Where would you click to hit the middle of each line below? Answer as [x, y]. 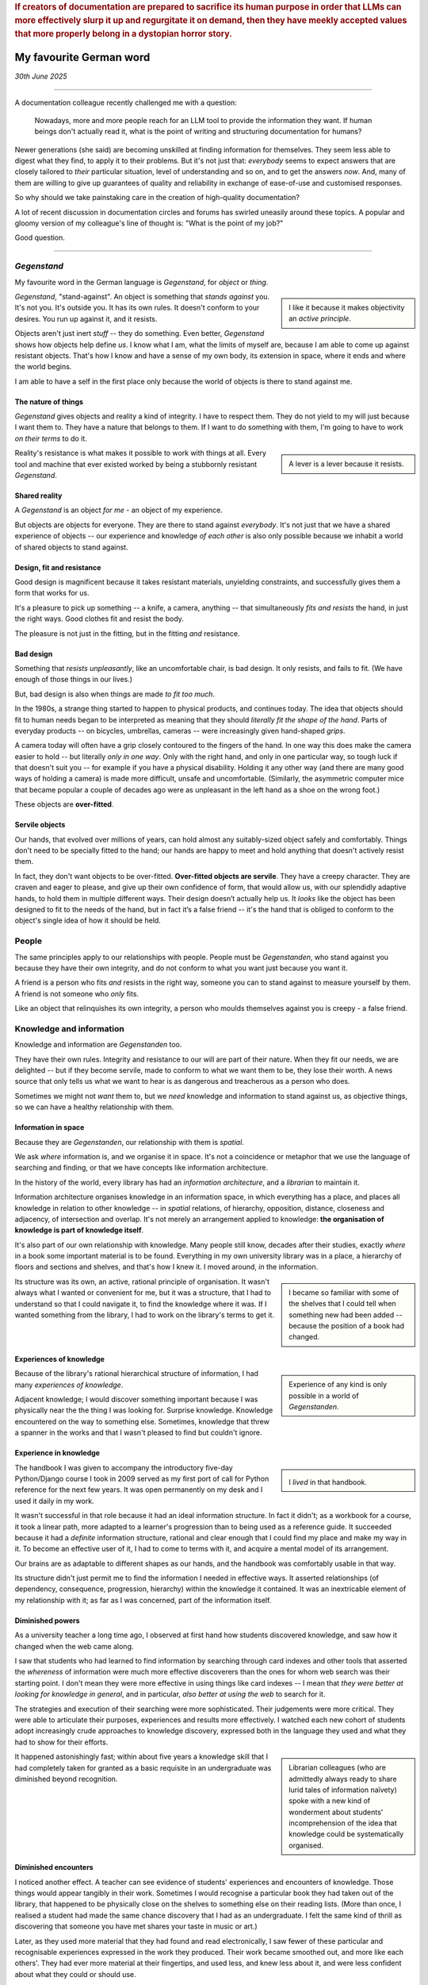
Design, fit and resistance [58, 567]
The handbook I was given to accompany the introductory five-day [124, 1467]
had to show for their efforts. [61, 1742]
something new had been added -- [346, 1315]
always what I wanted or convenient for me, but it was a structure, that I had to [143, 1293]
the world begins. [43, 367]
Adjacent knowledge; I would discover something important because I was [136, 1399]
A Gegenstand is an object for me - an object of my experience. [119, 510]
